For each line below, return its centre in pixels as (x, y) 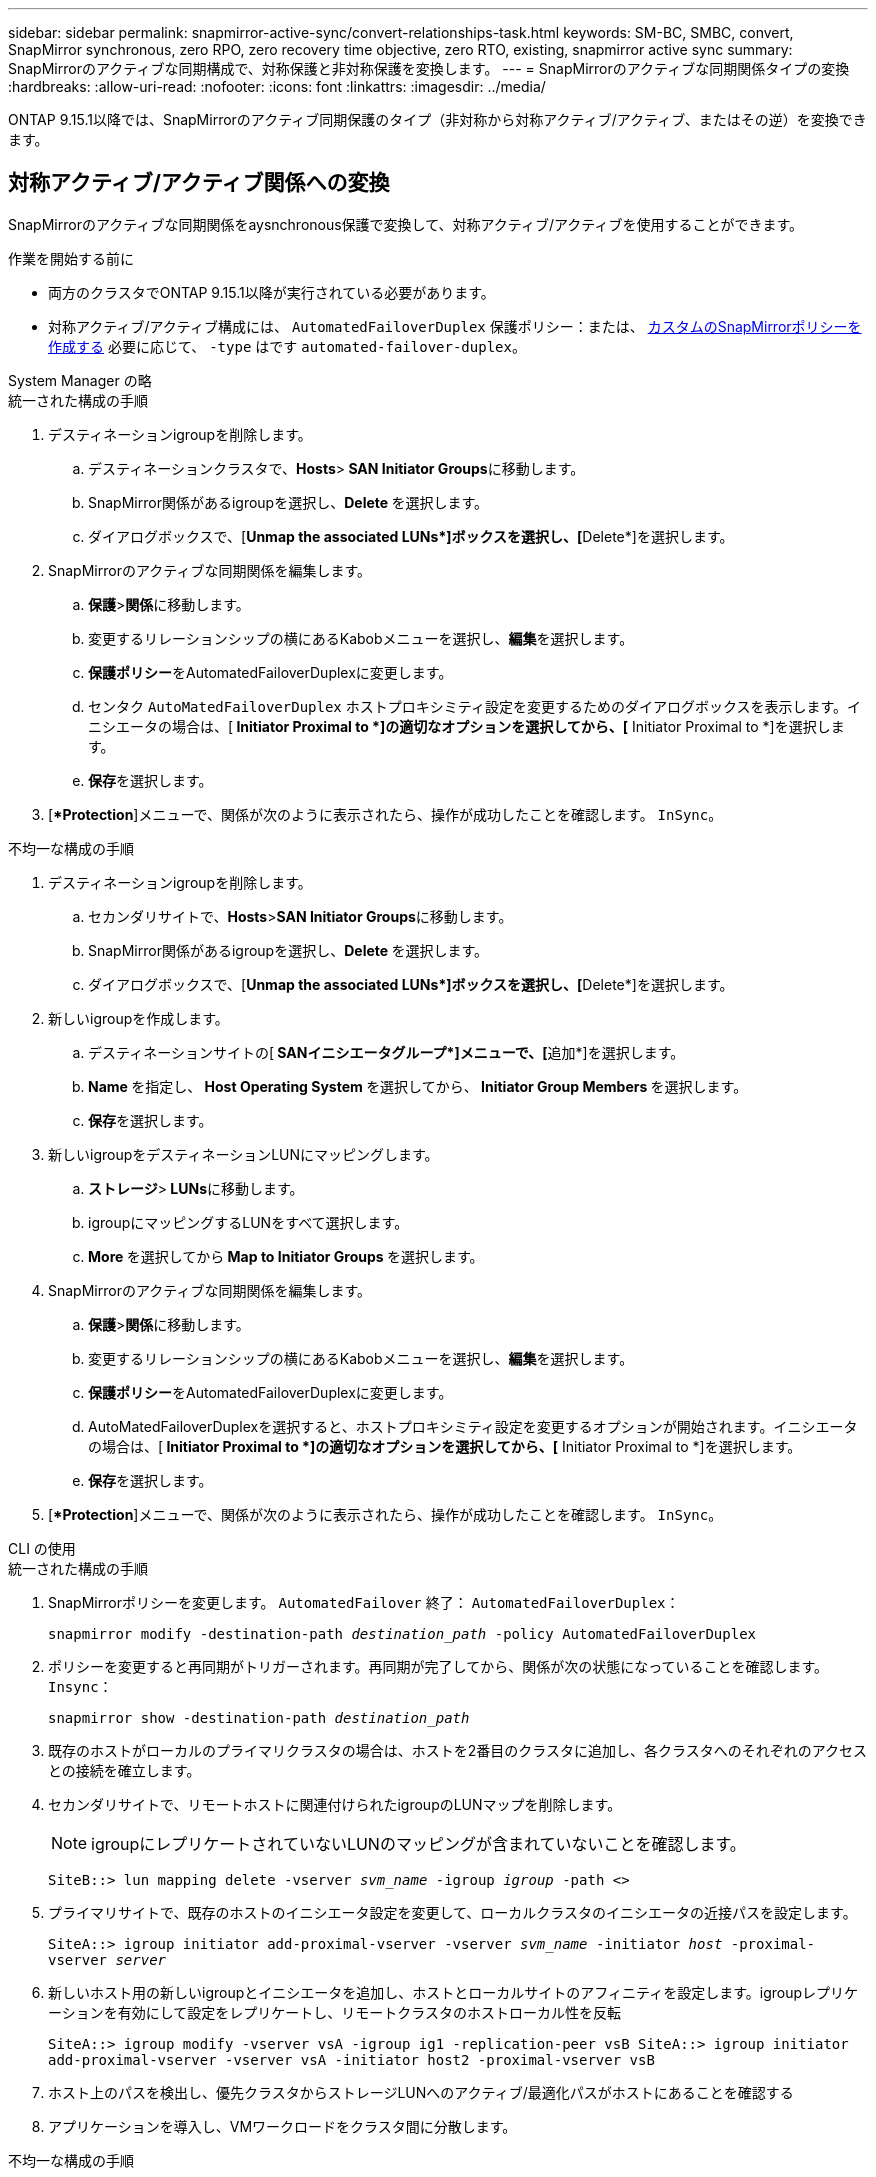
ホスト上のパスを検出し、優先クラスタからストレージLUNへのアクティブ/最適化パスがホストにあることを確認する (421, 2092)
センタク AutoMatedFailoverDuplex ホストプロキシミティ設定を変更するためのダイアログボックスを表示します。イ (475, 706)
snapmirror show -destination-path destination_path (259, 1717)
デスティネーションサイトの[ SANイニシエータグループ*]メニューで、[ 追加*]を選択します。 (386, 1052)
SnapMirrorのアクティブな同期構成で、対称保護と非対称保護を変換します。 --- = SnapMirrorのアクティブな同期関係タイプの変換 (429, 68)
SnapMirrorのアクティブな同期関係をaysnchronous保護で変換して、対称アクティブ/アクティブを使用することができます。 (406, 224)
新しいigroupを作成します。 (138, 1018)
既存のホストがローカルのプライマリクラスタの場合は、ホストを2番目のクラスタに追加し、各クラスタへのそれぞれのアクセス (457, 1750)
